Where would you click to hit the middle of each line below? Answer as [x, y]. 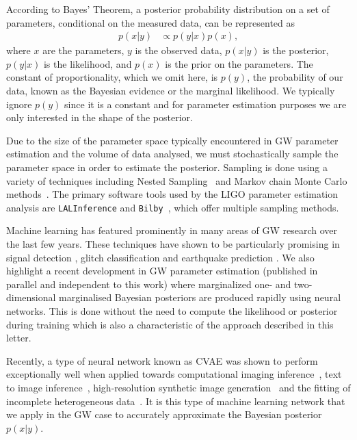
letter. [19, 338]
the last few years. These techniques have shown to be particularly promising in [173, 244]
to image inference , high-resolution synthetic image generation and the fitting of [178, 387]
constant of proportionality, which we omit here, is [112, 77]
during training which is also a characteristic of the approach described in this [170, 324]
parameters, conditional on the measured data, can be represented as [151, 22]
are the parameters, [83, 50]
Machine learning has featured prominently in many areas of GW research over [172, 230]
